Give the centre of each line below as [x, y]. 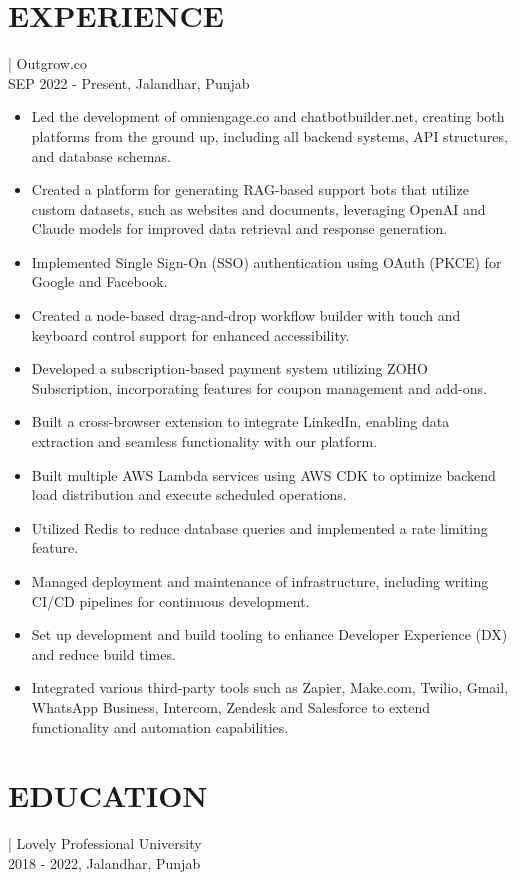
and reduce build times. [103, 653]
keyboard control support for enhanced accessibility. [190, 334]
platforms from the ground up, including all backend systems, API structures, [269, 135]
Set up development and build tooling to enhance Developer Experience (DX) [269, 634]
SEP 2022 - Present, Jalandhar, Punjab [129, 82]
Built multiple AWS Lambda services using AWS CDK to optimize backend [263, 474]
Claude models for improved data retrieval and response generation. [239, 228]
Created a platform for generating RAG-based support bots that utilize [250, 189]
